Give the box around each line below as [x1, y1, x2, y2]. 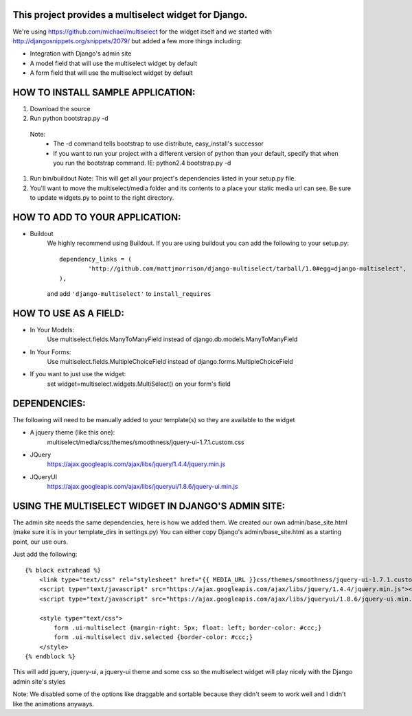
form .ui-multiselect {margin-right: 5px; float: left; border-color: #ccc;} [54, 623, 322, 632]
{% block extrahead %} [25, 566, 102, 574]
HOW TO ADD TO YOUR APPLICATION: [12, 211, 181, 223]
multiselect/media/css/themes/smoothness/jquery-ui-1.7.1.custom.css [47, 438, 244, 446]
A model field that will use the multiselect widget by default [30, 59, 198, 67]
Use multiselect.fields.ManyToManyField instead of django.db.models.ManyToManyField [47, 335, 298, 343]
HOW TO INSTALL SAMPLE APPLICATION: [12, 86, 196, 98]
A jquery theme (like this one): [30, 428, 115, 437]
